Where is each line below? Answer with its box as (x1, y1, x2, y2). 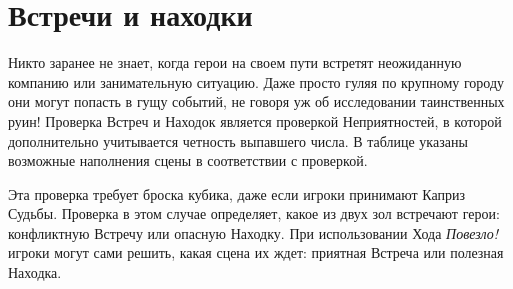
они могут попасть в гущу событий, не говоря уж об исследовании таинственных (8, 91, 505, 112)
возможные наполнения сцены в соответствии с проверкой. (8, 150, 368, 171)
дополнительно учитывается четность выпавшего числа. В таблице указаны (8, 130, 468, 151)
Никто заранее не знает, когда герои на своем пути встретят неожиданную (8, 52, 462, 73)
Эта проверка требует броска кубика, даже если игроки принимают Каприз (8, 183, 466, 204)
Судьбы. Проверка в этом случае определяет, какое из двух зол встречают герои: (8, 203, 500, 224)
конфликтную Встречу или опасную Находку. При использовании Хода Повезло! (8, 222, 498, 243)
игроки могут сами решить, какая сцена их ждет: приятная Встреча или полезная (8, 242, 504, 263)
